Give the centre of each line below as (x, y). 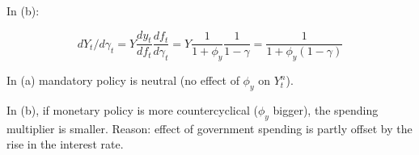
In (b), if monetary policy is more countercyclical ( (132, 110)
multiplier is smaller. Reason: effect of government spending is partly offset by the (209, 128)
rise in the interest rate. (65, 144)
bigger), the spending (326, 110)
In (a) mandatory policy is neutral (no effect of (123, 80)
